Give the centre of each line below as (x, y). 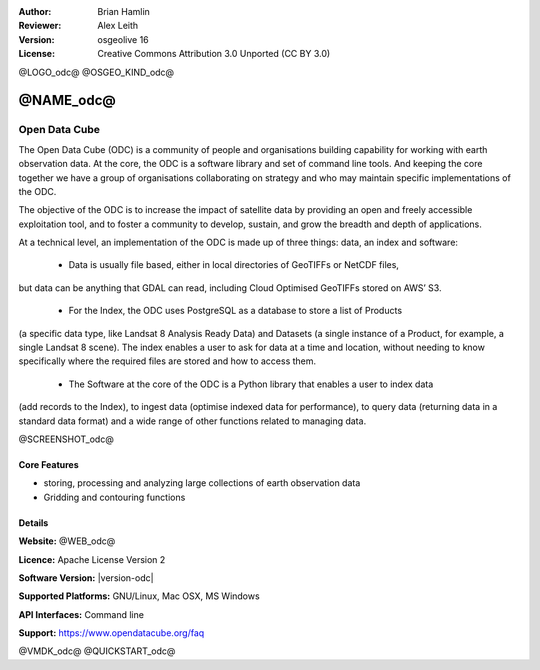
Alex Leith (118, 26)
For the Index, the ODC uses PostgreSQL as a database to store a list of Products (235, 311)
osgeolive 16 (123, 39)
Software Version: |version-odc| (86, 577)
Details (33, 522)
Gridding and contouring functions (114, 497)
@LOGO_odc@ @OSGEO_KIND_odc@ (96, 72)
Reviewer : (40, 26)
